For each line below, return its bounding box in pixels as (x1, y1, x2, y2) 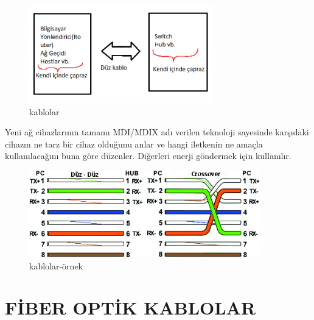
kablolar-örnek (29, 259, 83, 272)
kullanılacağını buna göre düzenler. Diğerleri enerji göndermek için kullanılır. (5, 149, 291, 162)
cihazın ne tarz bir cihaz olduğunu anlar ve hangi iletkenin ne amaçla (5, 137, 263, 150)
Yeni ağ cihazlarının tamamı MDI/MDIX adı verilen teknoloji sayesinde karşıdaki (5, 126, 309, 138)
